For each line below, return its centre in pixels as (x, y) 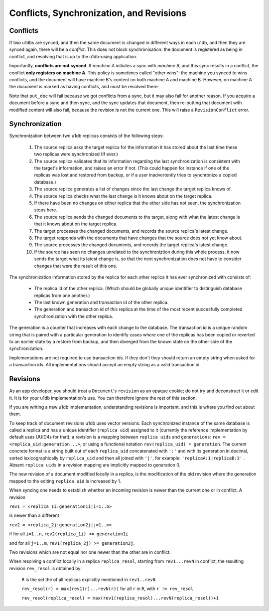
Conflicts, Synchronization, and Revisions (98, 13)
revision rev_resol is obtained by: (46, 568)
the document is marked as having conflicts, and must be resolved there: (84, 87)
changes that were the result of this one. (76, 266)
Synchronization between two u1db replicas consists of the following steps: (86, 136)
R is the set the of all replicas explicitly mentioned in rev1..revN (89, 580)
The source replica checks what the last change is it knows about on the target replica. (123, 196)
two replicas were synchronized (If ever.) (76, 154)
